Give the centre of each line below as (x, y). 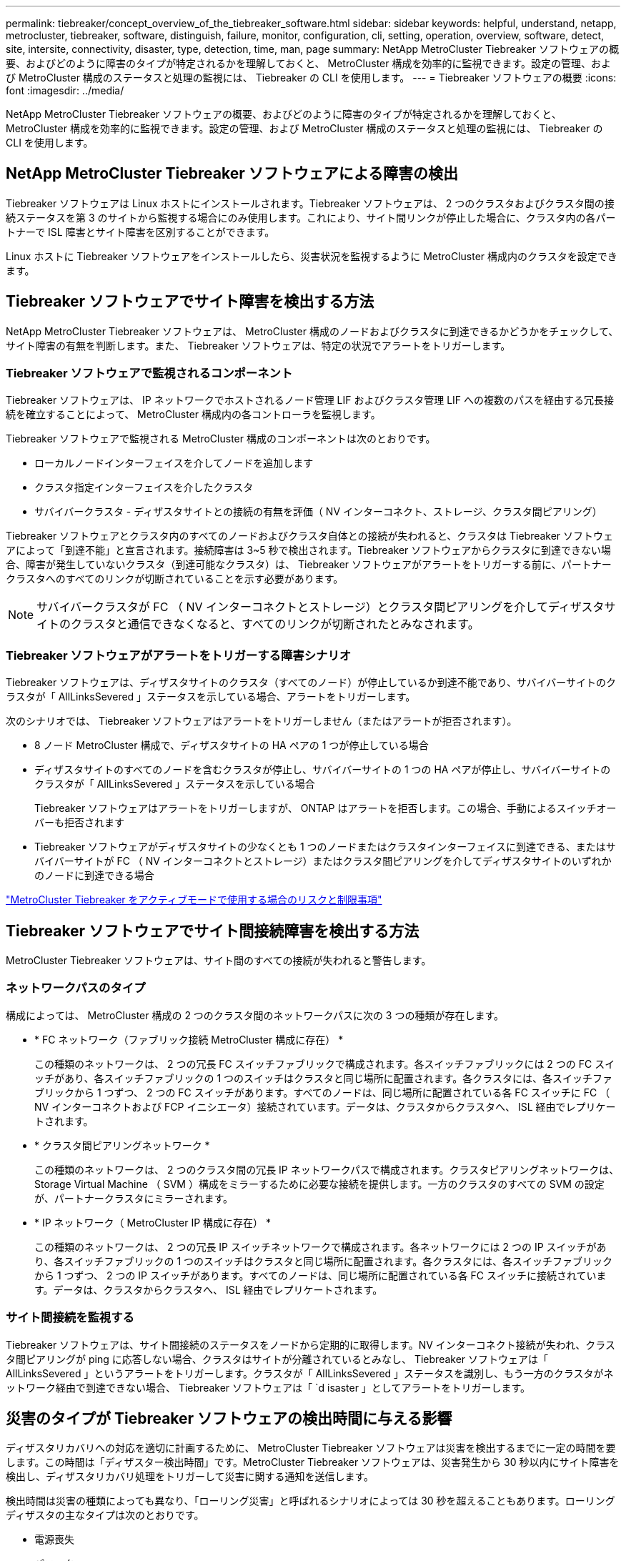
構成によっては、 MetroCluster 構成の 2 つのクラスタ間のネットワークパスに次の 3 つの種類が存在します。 (255, 1015)
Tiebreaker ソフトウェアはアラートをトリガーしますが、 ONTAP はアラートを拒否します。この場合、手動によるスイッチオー (326, 808)
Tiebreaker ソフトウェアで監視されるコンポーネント (149, 373)
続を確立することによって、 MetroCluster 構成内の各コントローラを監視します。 (193, 415)
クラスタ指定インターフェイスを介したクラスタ (144, 487)
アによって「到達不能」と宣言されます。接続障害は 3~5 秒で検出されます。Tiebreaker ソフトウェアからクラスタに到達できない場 (308, 550)
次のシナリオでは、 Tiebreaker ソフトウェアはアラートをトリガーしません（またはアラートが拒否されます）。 (262, 721)
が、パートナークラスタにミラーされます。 (134, 1198)
